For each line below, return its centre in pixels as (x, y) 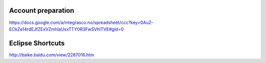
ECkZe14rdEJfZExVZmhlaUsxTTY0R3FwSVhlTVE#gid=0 (66, 29)
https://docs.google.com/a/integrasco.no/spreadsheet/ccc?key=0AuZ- (81, 22)
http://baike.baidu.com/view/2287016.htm (52, 55)
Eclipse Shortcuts (37, 43)
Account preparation (42, 10)
